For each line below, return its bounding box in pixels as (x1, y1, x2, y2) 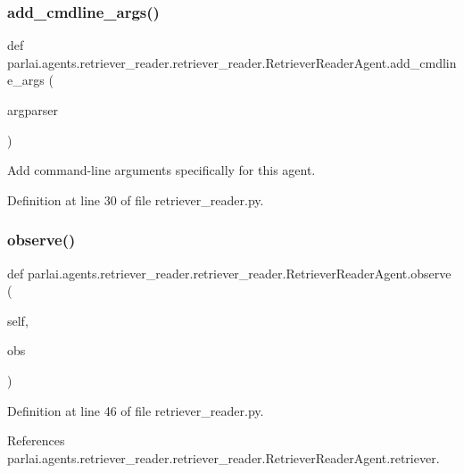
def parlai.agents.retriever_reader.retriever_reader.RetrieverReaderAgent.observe (7, 263, 452, 282)
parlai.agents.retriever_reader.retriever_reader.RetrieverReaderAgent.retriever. (7, 448, 440, 467)
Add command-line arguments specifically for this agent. (7, 161, 316, 179)
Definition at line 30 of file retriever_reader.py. (7, 190, 264, 209)
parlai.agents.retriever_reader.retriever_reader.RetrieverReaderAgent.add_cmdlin (7, 53, 457, 71)
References (7, 431, 65, 450)
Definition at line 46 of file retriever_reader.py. (7, 401, 264, 419)
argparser (7, 101, 58, 119)
